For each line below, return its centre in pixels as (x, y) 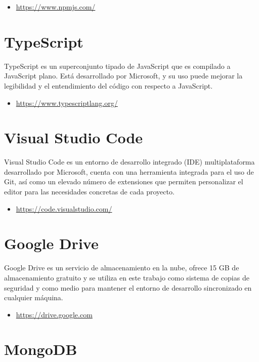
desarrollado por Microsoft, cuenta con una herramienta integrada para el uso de (129, 171)
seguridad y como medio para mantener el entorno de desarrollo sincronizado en (128, 287)
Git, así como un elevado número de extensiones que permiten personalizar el (124, 182)
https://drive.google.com (54, 314)
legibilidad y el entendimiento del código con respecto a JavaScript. (109, 85)
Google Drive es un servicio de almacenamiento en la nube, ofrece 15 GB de (122, 268)
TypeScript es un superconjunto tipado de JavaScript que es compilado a (117, 66)
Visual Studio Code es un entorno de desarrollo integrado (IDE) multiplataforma (129, 162)
